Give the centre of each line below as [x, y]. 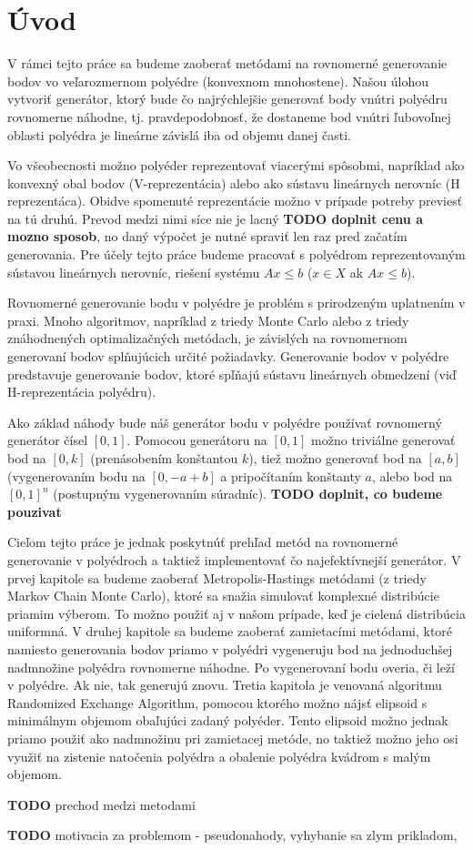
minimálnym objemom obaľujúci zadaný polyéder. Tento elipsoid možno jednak [228, 720]
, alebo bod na [413, 476]
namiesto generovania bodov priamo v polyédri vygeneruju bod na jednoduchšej [230, 648]
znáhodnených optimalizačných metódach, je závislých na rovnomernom [207, 338]
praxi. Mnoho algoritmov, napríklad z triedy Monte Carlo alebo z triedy [208, 320]
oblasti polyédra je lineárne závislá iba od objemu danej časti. [179, 134]
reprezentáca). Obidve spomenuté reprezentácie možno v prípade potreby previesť [235, 201]
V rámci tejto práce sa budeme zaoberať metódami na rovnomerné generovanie [227, 63]
